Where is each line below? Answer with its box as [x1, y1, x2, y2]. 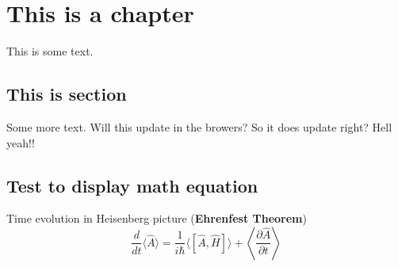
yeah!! [6, 134, 35, 151]
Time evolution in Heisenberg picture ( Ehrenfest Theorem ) [6, 210, 307, 227]
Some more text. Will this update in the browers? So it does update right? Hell [6, 118, 392, 135]
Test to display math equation [6, 173, 258, 197]
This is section [6, 82, 127, 106]
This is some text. [6, 43, 94, 59]
